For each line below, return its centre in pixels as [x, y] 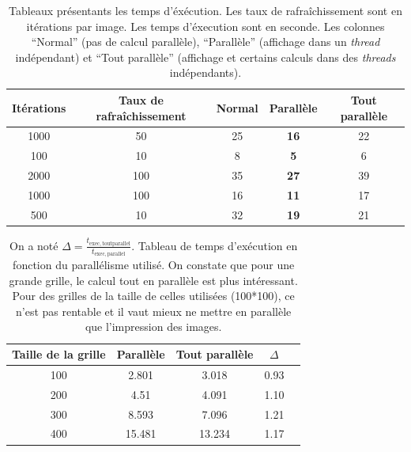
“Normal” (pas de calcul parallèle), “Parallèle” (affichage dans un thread [205, 42]
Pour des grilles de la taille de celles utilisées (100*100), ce [153, 296]
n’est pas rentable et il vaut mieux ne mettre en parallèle [154, 311]
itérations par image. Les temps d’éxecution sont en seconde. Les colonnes [205, 26]
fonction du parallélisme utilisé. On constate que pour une [154, 265]
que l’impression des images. [153, 327]
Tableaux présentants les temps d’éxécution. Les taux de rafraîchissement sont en [205, 10]
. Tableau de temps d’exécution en [215, 245]
